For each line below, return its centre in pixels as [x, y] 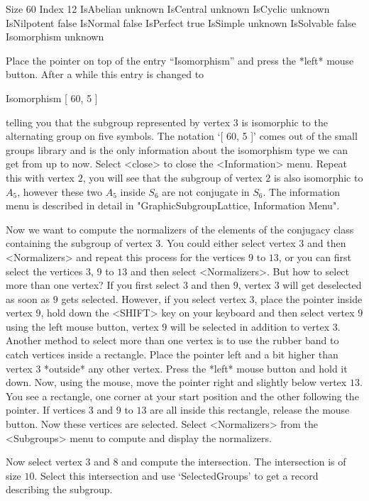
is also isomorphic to [318, 177]
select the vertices [44, 271]
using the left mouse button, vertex [82, 326]
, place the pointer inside [308, 298]
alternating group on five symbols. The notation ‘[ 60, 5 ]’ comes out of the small [182, 136]
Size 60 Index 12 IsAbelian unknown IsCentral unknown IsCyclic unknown [168, 9]
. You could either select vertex [228, 243]
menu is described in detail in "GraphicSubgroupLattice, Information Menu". [173, 205]
